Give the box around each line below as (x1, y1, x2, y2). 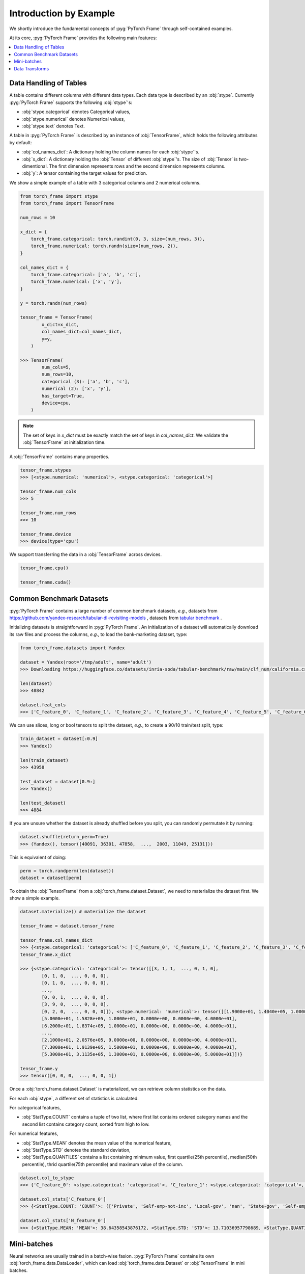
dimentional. (22, 163, 48, 169)
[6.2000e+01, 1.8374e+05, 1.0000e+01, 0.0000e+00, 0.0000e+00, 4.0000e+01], (41, 1023, 237, 1029)
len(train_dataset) (20, 757, 69, 763)
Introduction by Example (9, 8, 115, 19)
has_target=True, (41, 393, 85, 399)
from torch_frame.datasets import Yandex (20, 645, 125, 651)
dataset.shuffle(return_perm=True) (20, 834, 109, 840)
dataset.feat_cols (20, 702, 66, 708)
